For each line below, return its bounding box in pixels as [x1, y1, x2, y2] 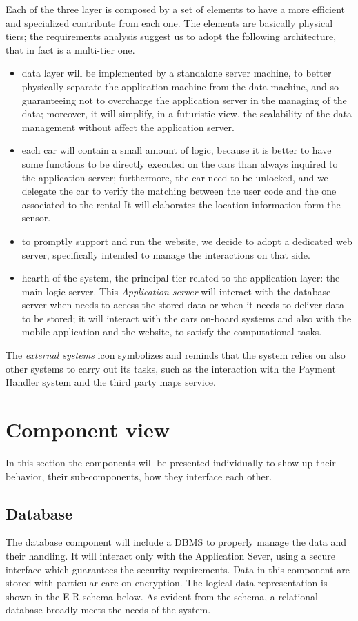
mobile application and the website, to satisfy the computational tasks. [21, 324, 322, 339]
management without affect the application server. [21, 119, 235, 134]
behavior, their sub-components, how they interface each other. [6, 469, 272, 483]
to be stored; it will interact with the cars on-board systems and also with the [21, 310, 352, 325]
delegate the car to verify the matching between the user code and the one [21, 184, 337, 198]
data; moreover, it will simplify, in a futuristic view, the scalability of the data [21, 106, 352, 121]
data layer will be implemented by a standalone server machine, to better [21, 66, 332, 80]
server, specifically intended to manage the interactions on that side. [21, 247, 310, 262]
